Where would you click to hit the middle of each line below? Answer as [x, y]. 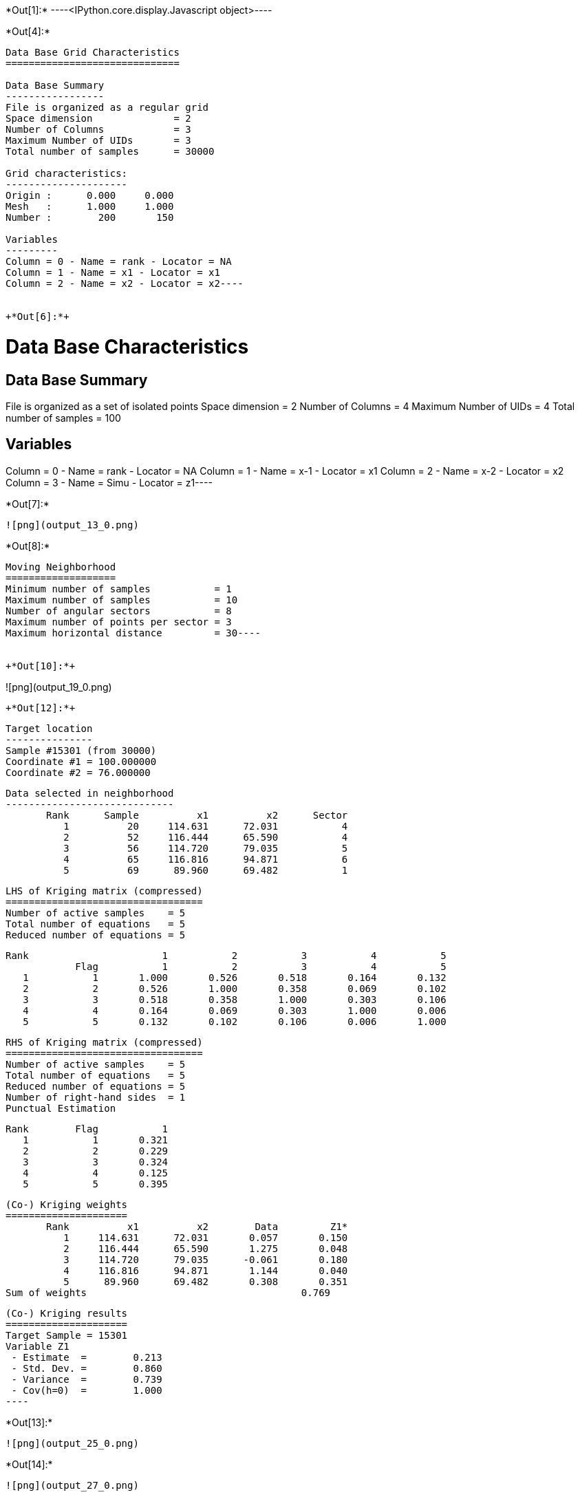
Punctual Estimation [61, 1108]
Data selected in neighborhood [90, 793]
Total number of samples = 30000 [110, 151]
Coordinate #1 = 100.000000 [81, 761]
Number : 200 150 [90, 217]
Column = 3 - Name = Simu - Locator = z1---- [109, 482]
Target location [49, 728]
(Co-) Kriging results [67, 1313]
